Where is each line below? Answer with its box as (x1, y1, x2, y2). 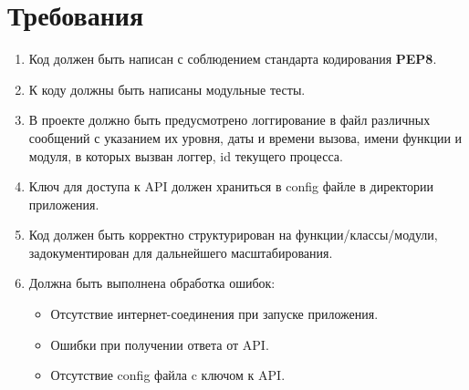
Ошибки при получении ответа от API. (50, 334, 269, 354)
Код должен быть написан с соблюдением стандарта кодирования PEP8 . (28, 49, 437, 68)
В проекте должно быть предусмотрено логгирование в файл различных (28, 110, 431, 129)
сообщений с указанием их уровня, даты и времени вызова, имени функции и (28, 128, 463, 147)
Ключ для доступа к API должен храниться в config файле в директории (28, 177, 433, 196)
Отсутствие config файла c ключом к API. (50, 365, 286, 385)
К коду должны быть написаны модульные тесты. (28, 79, 306, 98)
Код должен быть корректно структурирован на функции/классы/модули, (28, 225, 438, 244)
